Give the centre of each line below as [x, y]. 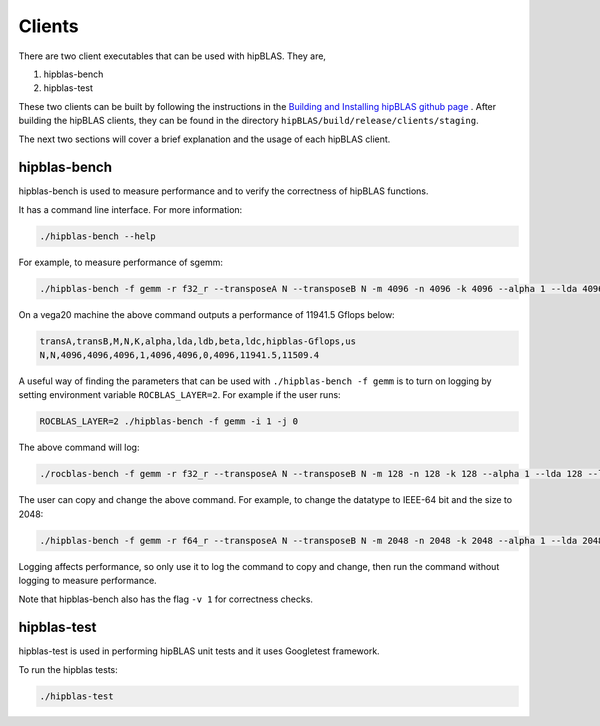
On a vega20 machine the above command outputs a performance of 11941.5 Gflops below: [206, 314]
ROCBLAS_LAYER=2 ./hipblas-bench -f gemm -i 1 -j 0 [169, 421]
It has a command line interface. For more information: [130, 209]
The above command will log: [79, 447]
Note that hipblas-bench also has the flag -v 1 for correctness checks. [166, 599]
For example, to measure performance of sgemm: [121, 262]
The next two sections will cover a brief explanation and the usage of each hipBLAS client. [204, 139]
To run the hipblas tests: [68, 669]
